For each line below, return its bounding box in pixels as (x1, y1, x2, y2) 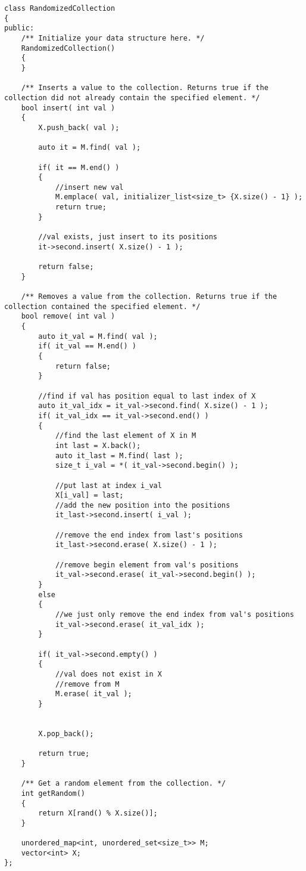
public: (4, 24, 35, 33)
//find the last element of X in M (55, 431, 196, 440)
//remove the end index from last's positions (55, 530, 243, 539)
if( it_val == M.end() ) (38, 342, 136, 351)
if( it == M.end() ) (38, 163, 120, 172)
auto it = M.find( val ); (38, 143, 141, 152)
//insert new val (55, 183, 124, 192)
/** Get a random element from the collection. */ (21, 779, 226, 788)
